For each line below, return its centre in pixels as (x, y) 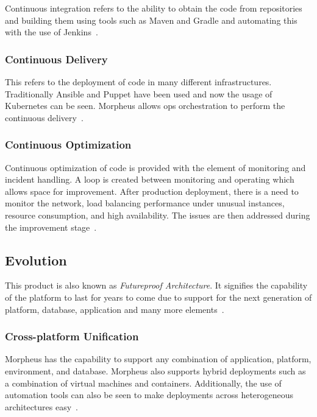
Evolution (36, 260)
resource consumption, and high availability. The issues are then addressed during (158, 215)
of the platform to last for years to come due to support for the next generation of (158, 297)
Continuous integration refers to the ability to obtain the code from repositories (154, 8)
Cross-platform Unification (72, 336)
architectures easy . (42, 406)
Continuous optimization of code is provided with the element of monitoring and (155, 167)
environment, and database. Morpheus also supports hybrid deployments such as (155, 370)
